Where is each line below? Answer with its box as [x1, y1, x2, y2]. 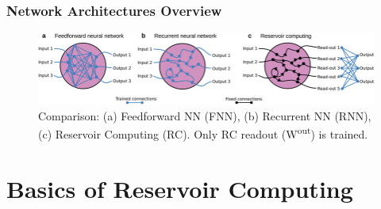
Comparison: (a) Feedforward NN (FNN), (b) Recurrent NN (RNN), [38, 107, 371, 123]
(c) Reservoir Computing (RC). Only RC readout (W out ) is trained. [38, 123, 368, 142]
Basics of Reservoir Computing [6, 172, 353, 204]
